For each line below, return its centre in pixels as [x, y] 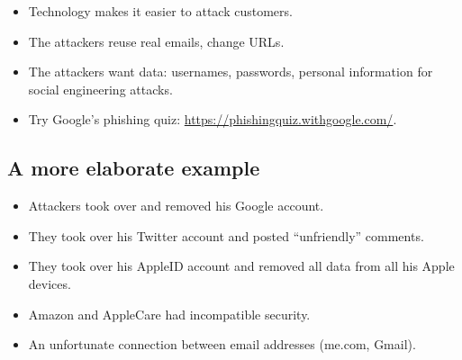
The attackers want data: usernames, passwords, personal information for [231, 72]
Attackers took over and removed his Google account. [176, 206]
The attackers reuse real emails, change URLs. [156, 41]
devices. [50, 283]
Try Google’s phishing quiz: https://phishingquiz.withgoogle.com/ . [213, 119]
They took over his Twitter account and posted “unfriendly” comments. [226, 235]
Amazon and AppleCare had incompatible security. [169, 314]
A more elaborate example [134, 168]
